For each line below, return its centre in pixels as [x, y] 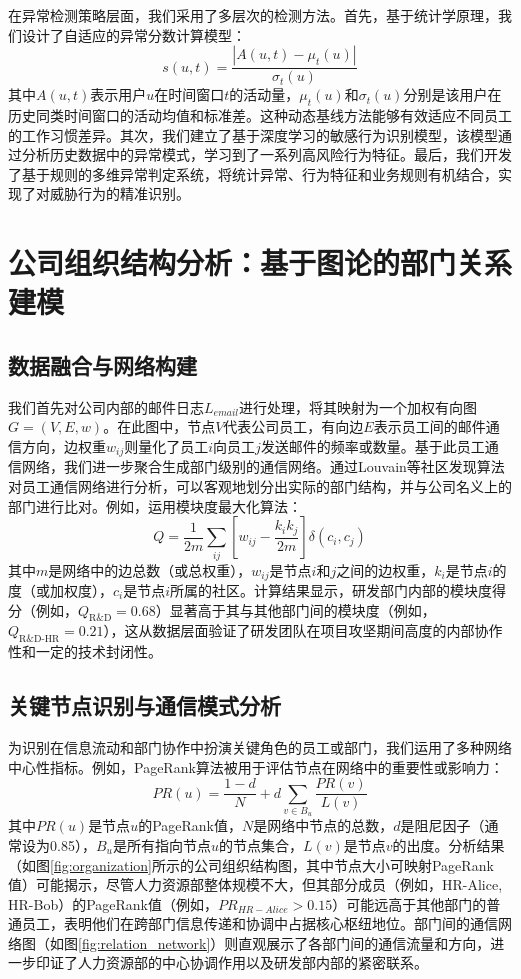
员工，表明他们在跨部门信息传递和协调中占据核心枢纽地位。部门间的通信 [259, 923]
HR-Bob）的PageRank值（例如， [113, 903]
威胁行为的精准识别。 [119, 193]
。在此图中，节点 [159, 426]
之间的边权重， [385, 569]
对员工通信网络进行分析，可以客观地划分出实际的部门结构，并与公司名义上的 [260, 485]
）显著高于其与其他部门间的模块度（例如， [295, 609]
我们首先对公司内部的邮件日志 [106, 406]
